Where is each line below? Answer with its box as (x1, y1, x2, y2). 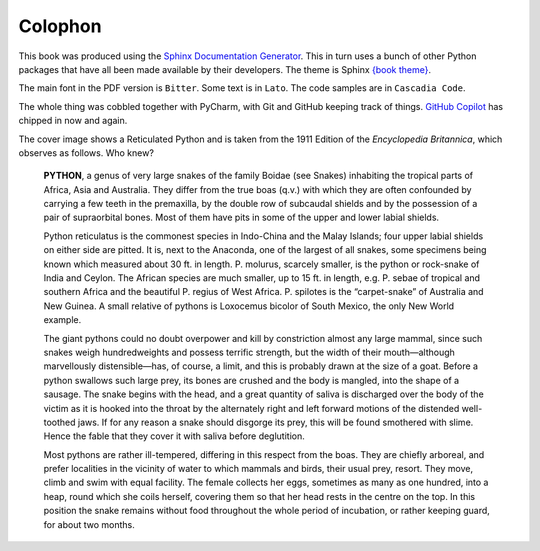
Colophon (18, 15, 102, 37)
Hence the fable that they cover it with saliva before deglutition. (43, 430, 305, 442)
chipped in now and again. (18, 115, 128, 127)
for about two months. (43, 518, 135, 530)
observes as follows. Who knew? (18, 146, 155, 159)
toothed (43, 416, 76, 428)
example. (43, 314, 82, 326)
